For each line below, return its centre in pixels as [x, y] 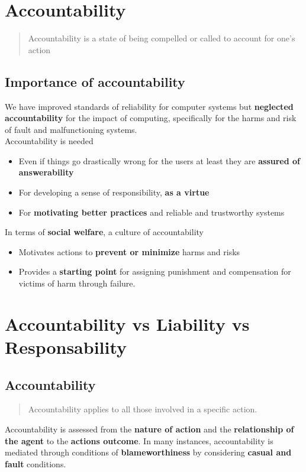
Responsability [66, 347]
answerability [46, 172]
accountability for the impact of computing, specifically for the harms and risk [151, 118]
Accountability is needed [49, 141]
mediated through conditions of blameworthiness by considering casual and [148, 452]
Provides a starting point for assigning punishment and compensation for [155, 271]
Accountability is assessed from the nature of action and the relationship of [149, 429]
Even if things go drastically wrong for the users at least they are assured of [160, 160]
